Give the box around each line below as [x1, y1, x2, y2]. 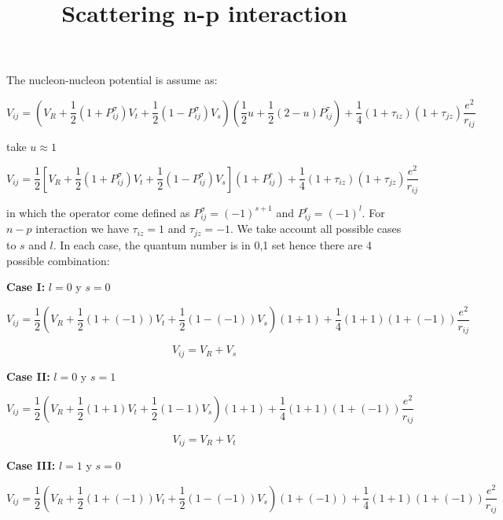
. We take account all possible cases [230, 220, 402, 237]
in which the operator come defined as [6, 204, 190, 220]
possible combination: [6, 252, 110, 268]
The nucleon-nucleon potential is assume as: [6, 72, 218, 88]
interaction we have [35, 220, 129, 237]
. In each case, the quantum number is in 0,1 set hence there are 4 [53, 236, 372, 253]
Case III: [6, 457, 56, 474]
